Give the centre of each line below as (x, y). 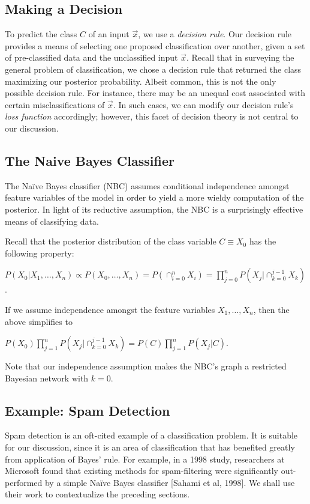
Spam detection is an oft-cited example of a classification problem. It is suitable (151, 435)
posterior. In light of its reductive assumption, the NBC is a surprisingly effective (154, 209)
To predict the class (41, 34)
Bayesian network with (47, 378)
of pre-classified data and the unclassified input (91, 57)
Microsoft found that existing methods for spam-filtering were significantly (142, 471)
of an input (109, 34)
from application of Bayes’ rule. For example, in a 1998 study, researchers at (145, 459)
